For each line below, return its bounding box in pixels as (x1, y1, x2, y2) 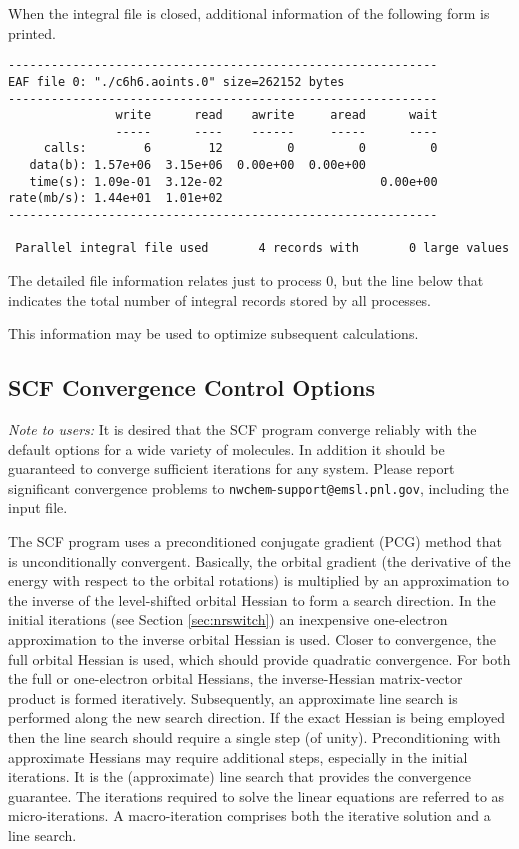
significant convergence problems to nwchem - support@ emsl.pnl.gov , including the (8, 477, 509, 498)
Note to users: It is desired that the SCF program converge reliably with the (8, 419, 477, 440)
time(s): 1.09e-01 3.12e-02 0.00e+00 (29, 174, 438, 189)
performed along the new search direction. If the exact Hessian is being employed (8, 707, 506, 728)
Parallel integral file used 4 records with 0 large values (15, 241, 510, 256)
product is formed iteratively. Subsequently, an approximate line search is (8, 687, 458, 708)
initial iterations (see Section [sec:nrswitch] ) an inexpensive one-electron (8, 609, 448, 630)
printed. (8, 22, 56, 43)
